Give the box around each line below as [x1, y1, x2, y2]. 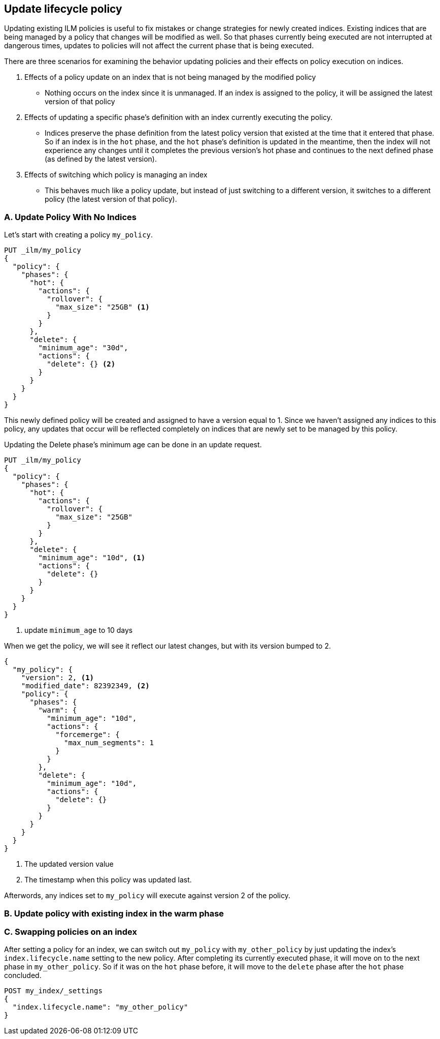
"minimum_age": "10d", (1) [38, 554, 146, 562]
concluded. [4, 971, 42, 980]
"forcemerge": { [55, 730, 120, 739]
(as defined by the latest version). [45, 155, 157, 164]
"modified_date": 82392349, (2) [21, 682, 150, 690]
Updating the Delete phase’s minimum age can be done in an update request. [4, 440, 262, 449]
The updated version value [24, 860, 114, 869]
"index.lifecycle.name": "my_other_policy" [12, 1003, 188, 1012]
